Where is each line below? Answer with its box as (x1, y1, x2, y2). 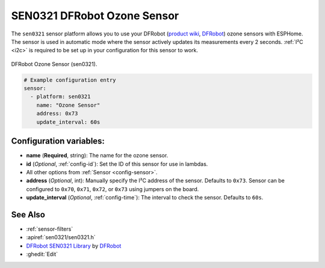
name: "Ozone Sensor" (36, 102, 101, 108)
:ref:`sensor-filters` (26, 225, 73, 233)
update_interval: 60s (36, 118, 101, 126)
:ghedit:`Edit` (26, 251, 58, 258)
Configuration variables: (11, 136, 105, 147)
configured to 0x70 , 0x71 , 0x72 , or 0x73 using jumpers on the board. (26, 185, 199, 192)
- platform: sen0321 (30, 93, 91, 100)
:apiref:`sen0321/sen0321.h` (26, 234, 96, 241)
